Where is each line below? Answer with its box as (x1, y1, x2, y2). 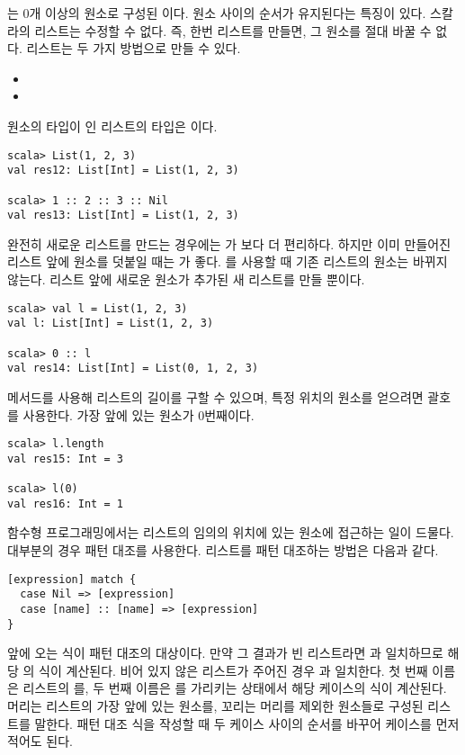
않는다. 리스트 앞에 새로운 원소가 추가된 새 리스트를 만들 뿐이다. (7, 270, 365, 289)
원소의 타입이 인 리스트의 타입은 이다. (7, 116, 218, 135)
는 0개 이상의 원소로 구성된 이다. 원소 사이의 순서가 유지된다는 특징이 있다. (7, 4, 426, 22)
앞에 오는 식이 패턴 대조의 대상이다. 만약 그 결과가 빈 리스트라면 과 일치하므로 (7, 643, 443, 662)
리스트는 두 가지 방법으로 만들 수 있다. (26, 39, 241, 58)
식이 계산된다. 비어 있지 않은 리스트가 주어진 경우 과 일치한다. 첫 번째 (39, 661, 428, 679)
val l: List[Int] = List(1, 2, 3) (7, 317, 214, 330)
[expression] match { (7, 572, 137, 586)
